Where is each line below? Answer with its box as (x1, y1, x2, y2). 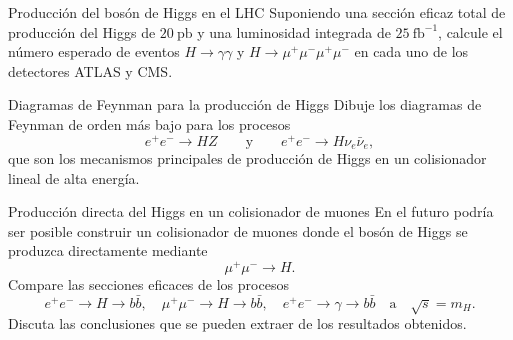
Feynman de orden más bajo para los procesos (8, 113, 291, 134)
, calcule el (438, 21, 503, 42)
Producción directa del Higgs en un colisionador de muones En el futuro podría (8, 201, 494, 222)
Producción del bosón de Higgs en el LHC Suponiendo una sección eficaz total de (8, 2, 506, 22)
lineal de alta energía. (8, 167, 140, 188)
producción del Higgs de (8, 21, 156, 42)
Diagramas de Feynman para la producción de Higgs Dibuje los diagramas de (8, 94, 482, 115)
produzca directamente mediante (8, 240, 208, 261)
